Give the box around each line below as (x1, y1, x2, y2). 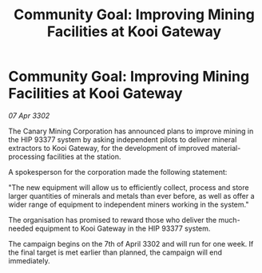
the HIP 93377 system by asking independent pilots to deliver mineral (8, 134, 237, 144)
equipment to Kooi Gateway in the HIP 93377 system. (34, 224, 211, 233)
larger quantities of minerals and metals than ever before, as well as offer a (8, 191, 255, 200)
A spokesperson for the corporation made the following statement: (8, 167, 228, 176)
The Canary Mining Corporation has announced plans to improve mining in (8, 126, 254, 136)
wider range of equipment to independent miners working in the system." (8, 200, 249, 209)
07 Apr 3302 (8, 110, 50, 121)
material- (210, 143, 241, 152)
